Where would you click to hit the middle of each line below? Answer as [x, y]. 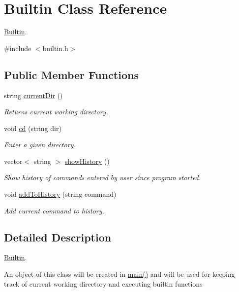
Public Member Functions [71, 74]
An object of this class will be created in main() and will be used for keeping [119, 274]
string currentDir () [33, 95]
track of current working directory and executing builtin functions [103, 283]
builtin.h [55, 48]
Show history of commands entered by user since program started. [103, 177]
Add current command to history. [54, 210]
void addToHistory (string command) [60, 194]
